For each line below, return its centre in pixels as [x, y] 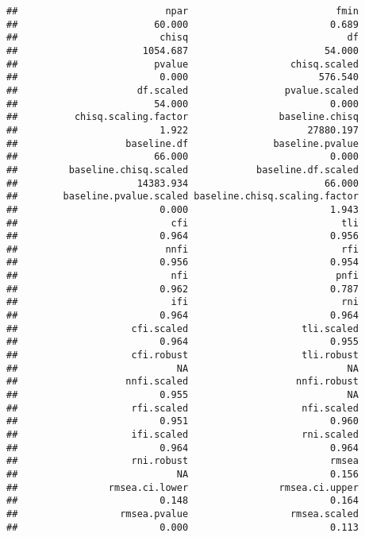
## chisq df [182, 38]
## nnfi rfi [182, 249]
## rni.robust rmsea [182, 461]
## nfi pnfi [182, 276]
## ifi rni [182, 302]
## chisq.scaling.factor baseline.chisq [182, 117]
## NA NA [182, 368]
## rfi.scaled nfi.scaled [182, 408]
